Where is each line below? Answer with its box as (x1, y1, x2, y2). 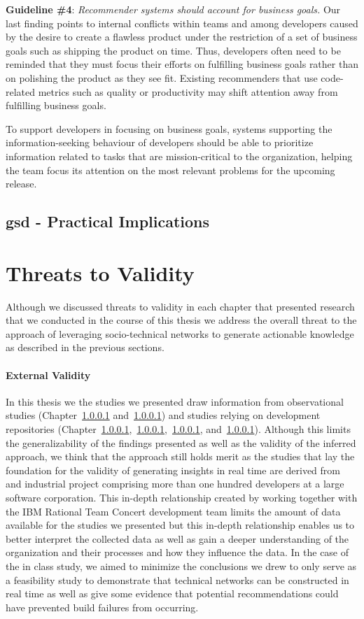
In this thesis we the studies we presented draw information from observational (6, 394, 344, 408)
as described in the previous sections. (6, 340, 164, 355)
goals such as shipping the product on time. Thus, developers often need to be (6, 43, 341, 57)
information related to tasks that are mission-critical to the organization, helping (6, 148, 353, 163)
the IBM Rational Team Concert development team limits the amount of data (6, 504, 341, 518)
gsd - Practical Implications (6, 211, 210, 232)
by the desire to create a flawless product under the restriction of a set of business (6, 29, 358, 44)
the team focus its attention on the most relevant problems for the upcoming (6, 162, 335, 177)
